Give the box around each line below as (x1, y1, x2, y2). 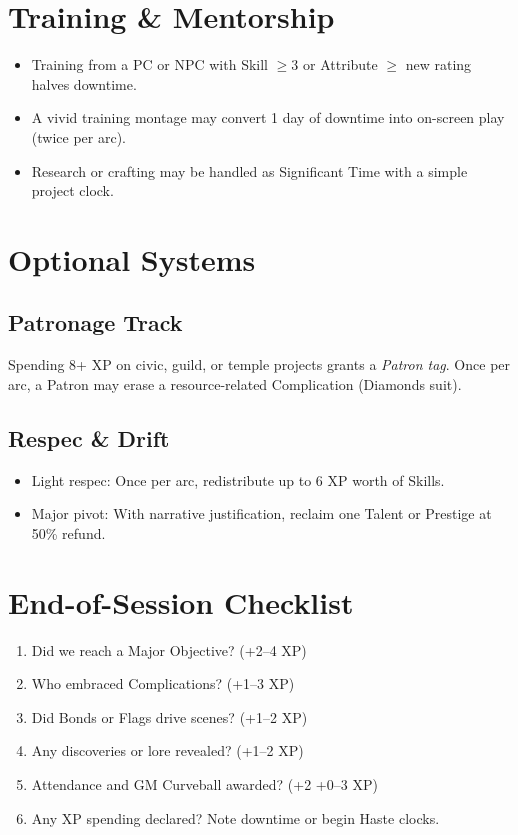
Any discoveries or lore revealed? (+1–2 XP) (31, 740, 304, 761)
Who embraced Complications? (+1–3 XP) (31, 673, 295, 694)
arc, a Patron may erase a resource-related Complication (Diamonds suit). (8, 373, 462, 394)
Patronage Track (8, 307, 183, 338)
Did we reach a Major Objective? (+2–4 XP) (31, 639, 307, 660)
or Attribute (302, 54, 378, 75)
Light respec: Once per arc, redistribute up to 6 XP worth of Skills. (31, 469, 445, 490)
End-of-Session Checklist (8, 581, 354, 622)
